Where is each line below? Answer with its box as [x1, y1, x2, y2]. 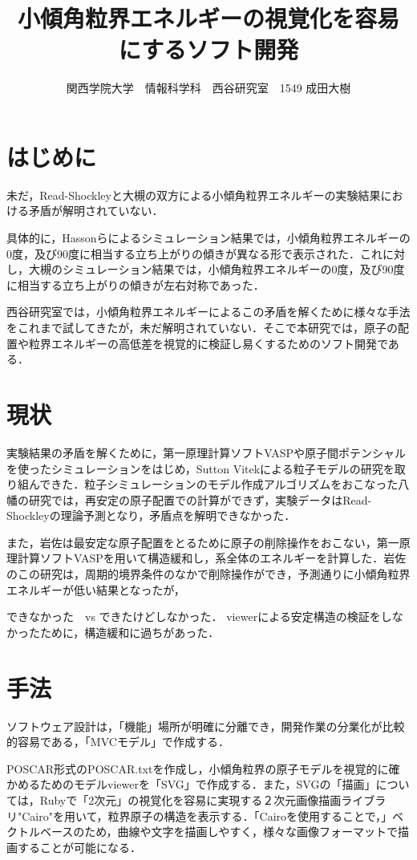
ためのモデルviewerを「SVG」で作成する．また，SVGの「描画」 [39, 776, 376, 793]
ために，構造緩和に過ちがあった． [39, 623, 220, 640]
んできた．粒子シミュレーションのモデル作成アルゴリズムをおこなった [28, 476, 399, 493]
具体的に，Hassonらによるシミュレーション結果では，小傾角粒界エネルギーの [6, 229, 411, 246]
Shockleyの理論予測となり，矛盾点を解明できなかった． [6, 507, 296, 524]
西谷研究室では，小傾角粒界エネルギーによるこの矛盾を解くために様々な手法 [6, 303, 411, 320]
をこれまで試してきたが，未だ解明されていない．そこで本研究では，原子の [6, 319, 398, 335]
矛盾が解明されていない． [28, 202, 164, 219]
